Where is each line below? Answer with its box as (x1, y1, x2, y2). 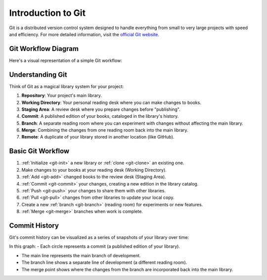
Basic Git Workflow (9, 147, 70, 155)
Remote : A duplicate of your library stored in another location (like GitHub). (21, 134, 175, 140)
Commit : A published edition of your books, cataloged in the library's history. (21, 113, 179, 119)
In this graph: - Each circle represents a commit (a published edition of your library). (9, 243, 180, 249)
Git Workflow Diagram (9, 45, 79, 53)
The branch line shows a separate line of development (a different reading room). (21, 260, 187, 266)
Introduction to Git (9, 7, 86, 18)
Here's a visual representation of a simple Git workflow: (9, 57, 122, 63)
